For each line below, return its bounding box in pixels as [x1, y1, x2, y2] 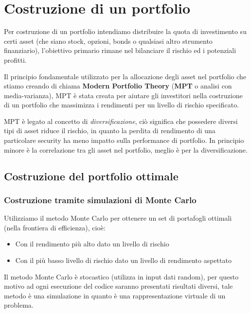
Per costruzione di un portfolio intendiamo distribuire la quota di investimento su [4, 26, 247, 36]
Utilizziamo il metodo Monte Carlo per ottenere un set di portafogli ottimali [4, 213, 232, 223]
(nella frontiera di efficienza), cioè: [4, 222, 106, 232]
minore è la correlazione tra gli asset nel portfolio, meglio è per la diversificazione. [4, 144, 248, 155]
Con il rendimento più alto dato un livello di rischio [15, 239, 169, 249]
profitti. [4, 54, 27, 65]
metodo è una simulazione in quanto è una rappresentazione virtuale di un [4, 290, 226, 300]
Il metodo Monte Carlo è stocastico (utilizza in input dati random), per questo [4, 271, 239, 281]
